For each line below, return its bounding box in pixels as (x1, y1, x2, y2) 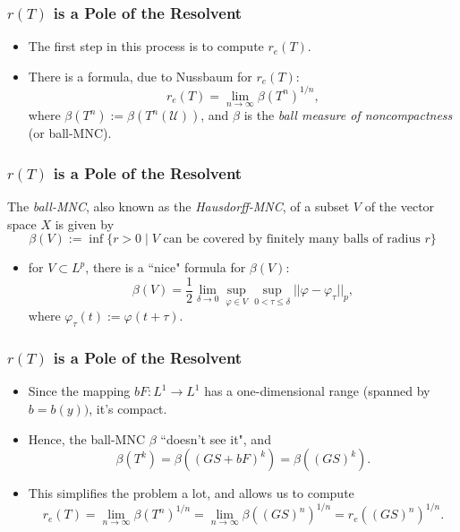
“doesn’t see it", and (160, 429, 271, 448)
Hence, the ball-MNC (28, 429, 146, 448)
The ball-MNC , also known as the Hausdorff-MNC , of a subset (7, 196, 350, 215)
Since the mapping (28, 382, 131, 400)
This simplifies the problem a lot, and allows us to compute (28, 484, 354, 502)
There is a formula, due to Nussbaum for (28, 66, 252, 85)
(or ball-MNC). (28, 124, 112, 142)
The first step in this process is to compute (28, 37, 264, 56)
